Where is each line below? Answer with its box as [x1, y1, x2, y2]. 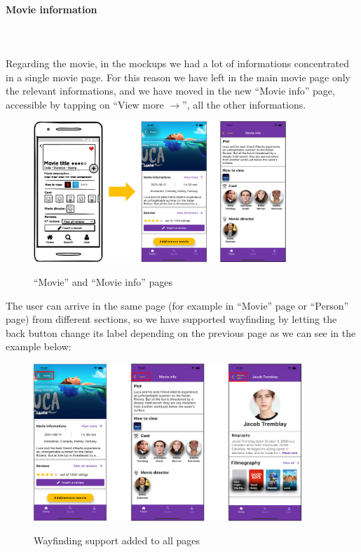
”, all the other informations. [182, 97, 306, 111]
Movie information [6, 1, 97, 16]
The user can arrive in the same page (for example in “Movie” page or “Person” [6, 298, 349, 312]
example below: [6, 339, 71, 354]
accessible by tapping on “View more [6, 97, 164, 111]
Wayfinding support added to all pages [34, 533, 200, 548]
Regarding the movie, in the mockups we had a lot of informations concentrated [6, 55, 350, 70]
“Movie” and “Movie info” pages [34, 274, 173, 289]
